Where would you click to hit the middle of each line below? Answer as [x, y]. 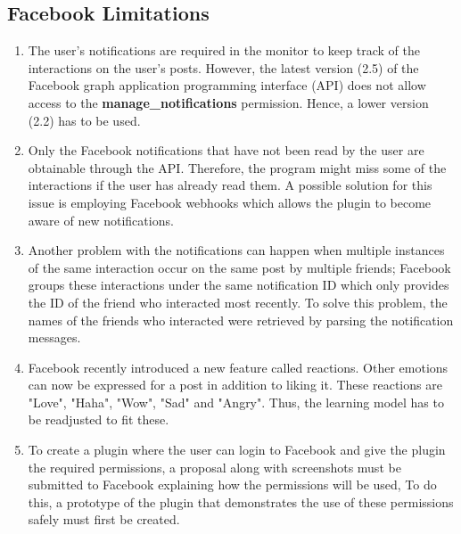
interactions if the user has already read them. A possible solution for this [230, 185]
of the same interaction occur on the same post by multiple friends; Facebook [239, 267]
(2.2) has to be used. [84, 120]
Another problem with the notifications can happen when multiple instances [236, 250]
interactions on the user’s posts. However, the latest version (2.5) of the [223, 67]
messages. [54, 337]
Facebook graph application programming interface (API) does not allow [227, 85]
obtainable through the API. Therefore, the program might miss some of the [237, 167]
